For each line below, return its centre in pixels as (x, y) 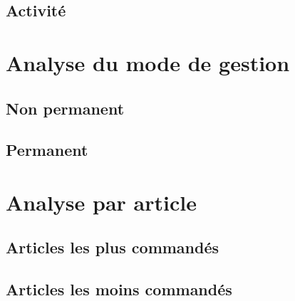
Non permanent (65, 108)
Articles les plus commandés (113, 247)
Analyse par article (101, 202)
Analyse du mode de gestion (148, 62)
